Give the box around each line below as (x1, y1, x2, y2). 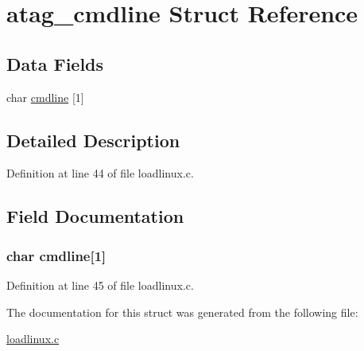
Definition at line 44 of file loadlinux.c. (6, 165, 194, 181)
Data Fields (6, 51, 104, 76)
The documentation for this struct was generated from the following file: (6, 303, 358, 320)
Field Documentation (6, 204, 184, 228)
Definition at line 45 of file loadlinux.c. (6, 276, 194, 293)
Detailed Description (6, 127, 180, 152)
